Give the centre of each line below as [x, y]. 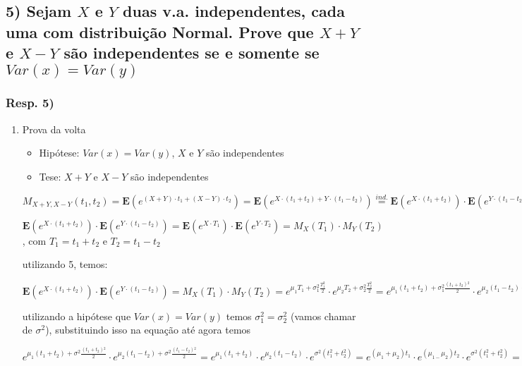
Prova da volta [54, 129]
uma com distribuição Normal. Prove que [160, 31]
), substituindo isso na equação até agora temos [148, 330]
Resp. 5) [30, 103]
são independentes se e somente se [192, 53]
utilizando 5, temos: [65, 264]
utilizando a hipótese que [77, 316]
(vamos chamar [323, 316]
